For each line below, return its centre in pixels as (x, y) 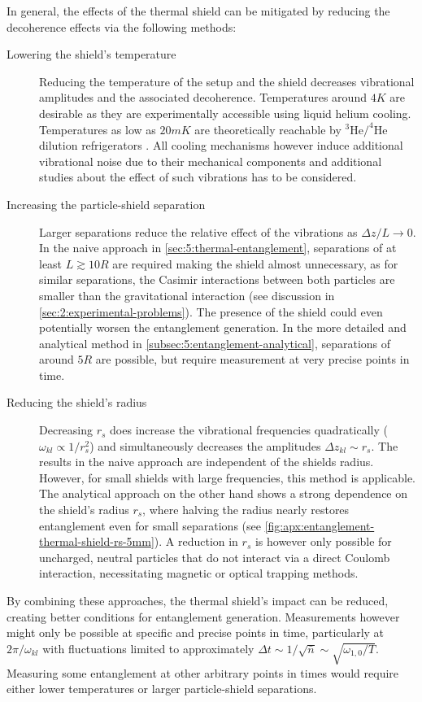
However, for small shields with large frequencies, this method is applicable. (227, 477)
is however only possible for (323, 541)
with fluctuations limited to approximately (148, 648)
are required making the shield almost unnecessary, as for (255, 263)
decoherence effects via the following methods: (122, 26)
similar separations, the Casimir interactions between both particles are (217, 279)
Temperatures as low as (98, 129)
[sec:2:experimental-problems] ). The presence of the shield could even (211, 311)
